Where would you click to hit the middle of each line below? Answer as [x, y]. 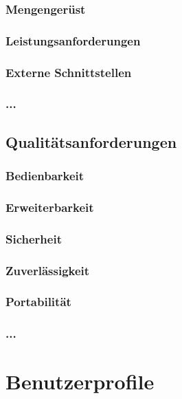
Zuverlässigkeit [48, 270]
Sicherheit [34, 238]
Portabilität [38, 302]
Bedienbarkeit [45, 176]
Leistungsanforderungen [73, 40]
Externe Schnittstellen [69, 72]
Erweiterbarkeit [50, 207]
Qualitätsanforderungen [91, 141]
